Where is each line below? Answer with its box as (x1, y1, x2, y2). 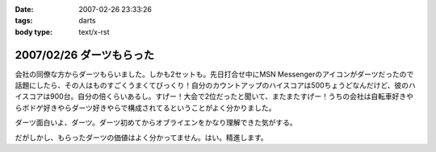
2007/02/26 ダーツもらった (15, 48, 155, 62)
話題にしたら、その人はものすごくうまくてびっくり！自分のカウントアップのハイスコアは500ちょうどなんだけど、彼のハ (15, 80, 416, 90)
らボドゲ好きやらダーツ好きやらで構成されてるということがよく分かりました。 (15, 103, 276, 113)
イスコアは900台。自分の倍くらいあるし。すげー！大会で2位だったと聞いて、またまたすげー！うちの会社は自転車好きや (15, 92, 413, 101)
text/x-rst (78, 27, 110, 36)
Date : (15, 5, 34, 14)
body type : (15, 27, 52, 36)
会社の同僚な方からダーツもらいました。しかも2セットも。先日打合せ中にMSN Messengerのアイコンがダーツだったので (15, 69, 414, 79)
